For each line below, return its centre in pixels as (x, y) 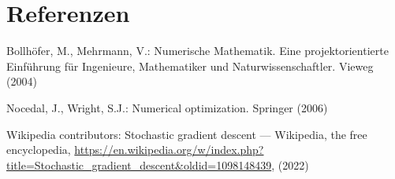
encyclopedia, (39, 150)
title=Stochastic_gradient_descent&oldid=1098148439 (139, 164)
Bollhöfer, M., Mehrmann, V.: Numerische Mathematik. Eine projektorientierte (197, 51)
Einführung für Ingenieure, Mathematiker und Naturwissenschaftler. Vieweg (190, 66)
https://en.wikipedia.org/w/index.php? (169, 150)
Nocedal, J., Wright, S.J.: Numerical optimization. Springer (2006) (167, 107)
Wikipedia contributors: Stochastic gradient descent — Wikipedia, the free (187, 134)
